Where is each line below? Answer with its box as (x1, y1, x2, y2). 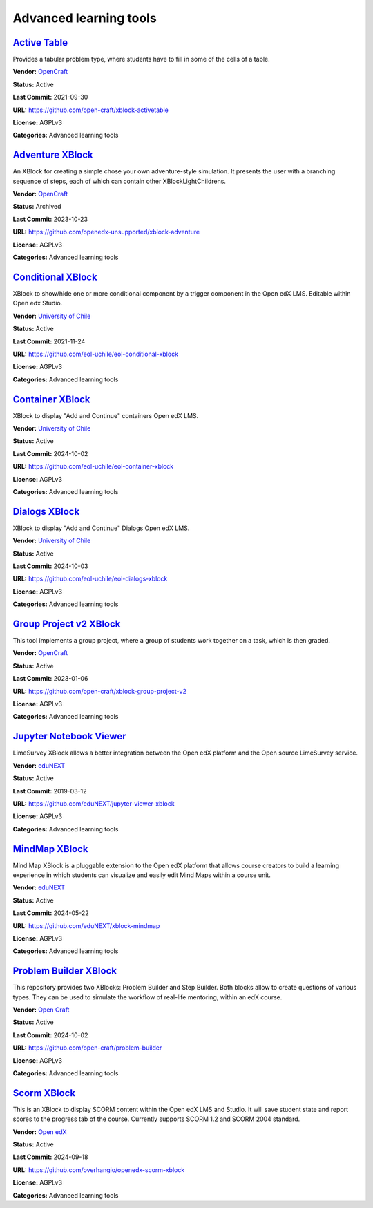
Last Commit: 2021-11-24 (12, 337, 86, 346)
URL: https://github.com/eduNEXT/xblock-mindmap (12, 921, 160, 929)
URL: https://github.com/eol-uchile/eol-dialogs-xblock (12, 574, 168, 583)
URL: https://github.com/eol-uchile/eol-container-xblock (12, 462, 174, 471)
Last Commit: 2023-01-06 (12, 674, 88, 683)
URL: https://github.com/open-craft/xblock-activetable (12, 106, 169, 114)
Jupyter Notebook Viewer (12, 730, 126, 742)
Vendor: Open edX (12, 1127, 67, 1136)
